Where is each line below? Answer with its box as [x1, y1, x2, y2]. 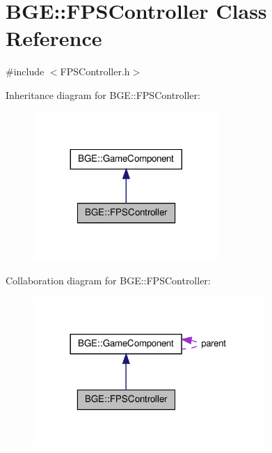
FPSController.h [60, 64, 130, 79]
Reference [6, 24, 102, 52]
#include [6, 64, 45, 79]
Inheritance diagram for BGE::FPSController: [6, 87, 200, 102]
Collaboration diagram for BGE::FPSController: [6, 272, 211, 287]
